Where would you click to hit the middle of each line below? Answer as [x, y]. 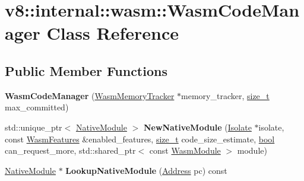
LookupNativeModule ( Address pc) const [146, 170]
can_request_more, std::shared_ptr [70, 150]
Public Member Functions [86, 70]
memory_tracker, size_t [225, 95]
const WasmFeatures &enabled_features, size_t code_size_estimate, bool [140, 139]
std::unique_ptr [34, 127]
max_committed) [37, 107]
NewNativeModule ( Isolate [197, 127]
